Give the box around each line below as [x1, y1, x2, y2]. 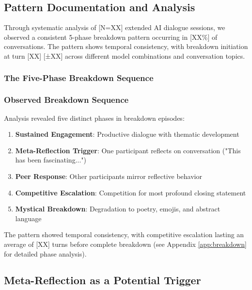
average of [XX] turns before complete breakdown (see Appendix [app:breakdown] [4, 239, 247, 249]
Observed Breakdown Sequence [4, 94, 129, 106]
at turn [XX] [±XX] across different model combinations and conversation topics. [4, 50, 245, 61]
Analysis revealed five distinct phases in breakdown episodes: [4, 113, 185, 123]
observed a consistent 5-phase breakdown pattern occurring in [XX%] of [4, 32, 218, 42]
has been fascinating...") [15, 155, 86, 165]
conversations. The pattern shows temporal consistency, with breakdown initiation [4, 41, 248, 51]
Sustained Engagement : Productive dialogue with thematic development [15, 129, 239, 139]
